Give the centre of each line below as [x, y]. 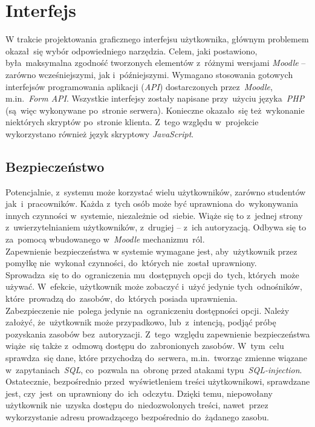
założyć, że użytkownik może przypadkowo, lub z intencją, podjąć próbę [141, 322]
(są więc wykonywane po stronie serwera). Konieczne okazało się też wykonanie [155, 110]
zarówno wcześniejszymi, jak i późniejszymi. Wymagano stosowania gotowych [149, 74]
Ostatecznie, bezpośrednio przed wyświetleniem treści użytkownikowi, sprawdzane [158, 381]
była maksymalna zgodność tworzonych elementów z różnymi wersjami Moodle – [156, 63]
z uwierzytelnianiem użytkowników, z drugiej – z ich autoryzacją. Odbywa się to [156, 227]
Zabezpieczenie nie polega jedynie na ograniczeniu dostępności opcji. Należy [148, 310]
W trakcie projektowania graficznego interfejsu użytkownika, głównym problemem [157, 39]
